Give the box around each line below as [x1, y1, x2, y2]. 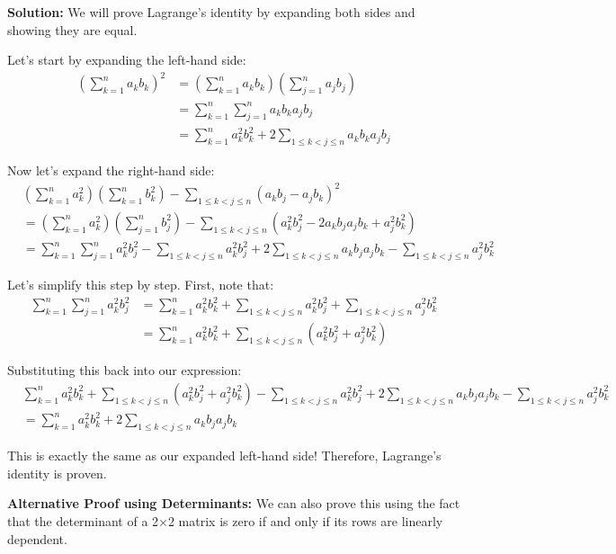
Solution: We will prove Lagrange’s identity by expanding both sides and [7, 3, 415, 21]
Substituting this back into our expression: [7, 361, 242, 380]
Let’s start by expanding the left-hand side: [7, 50, 246, 69]
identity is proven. [7, 463, 107, 482]
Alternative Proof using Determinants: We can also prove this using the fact [7, 494, 460, 513]
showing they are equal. [7, 20, 138, 39]
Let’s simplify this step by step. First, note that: [7, 275, 274, 294]
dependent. [7, 529, 67, 548]
